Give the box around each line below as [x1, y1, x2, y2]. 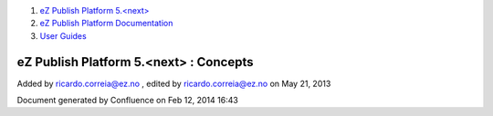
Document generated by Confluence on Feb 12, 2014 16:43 [16, 95, 239, 106]
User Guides [39, 30, 87, 41]
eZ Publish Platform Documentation [39, 18, 173, 29]
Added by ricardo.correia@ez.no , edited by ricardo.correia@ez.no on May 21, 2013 [16, 78, 331, 89]
